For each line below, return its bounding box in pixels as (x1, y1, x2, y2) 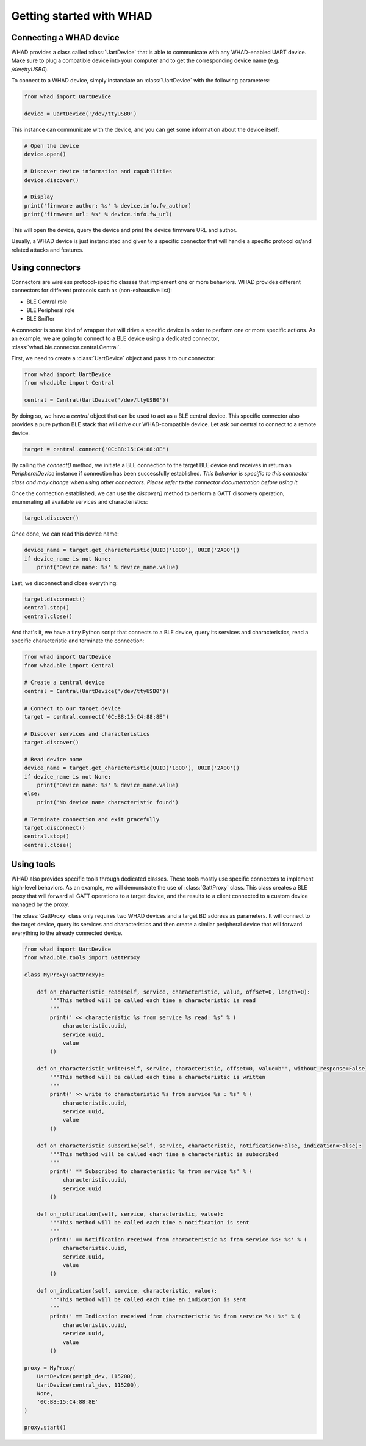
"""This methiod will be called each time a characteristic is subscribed (49, 1150, 279, 1157)
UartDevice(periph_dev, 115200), (37, 1373, 137, 1380)
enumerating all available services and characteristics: (11, 498, 148, 506)
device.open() (24, 151, 66, 158)
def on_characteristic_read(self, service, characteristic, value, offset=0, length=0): (37, 988, 310, 995)
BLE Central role (26, 298, 68, 305)
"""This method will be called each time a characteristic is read (49, 997, 256, 1004)
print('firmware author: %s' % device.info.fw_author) (24, 202, 192, 209)
